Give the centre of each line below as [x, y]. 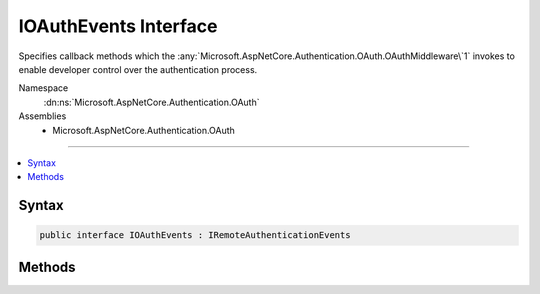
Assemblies [42, 116]
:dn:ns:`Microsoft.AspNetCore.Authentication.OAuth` [151, 102]
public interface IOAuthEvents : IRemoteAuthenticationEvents [195, 235]
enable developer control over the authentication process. [138, 69]
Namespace [43, 88]
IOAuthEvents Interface [118, 26]
